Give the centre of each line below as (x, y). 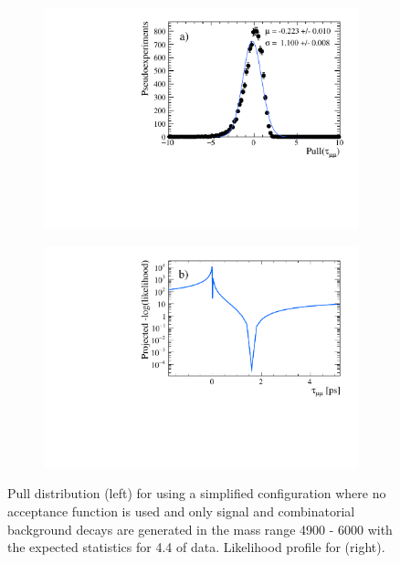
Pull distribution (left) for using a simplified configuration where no (197, 493)
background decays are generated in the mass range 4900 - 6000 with (200, 529)
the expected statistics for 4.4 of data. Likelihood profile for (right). (196, 547)
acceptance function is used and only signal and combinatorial (181, 511)
